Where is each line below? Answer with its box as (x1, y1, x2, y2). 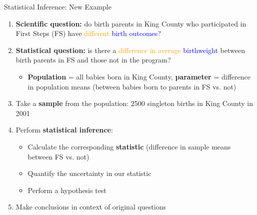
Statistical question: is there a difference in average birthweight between (15, 44, 245, 55)
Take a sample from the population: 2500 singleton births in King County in (15, 98, 253, 108)
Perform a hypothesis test (27, 184, 106, 195)
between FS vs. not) (27, 151, 89, 161)
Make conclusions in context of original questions (15, 201, 166, 212)
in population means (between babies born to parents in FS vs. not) (27, 81, 236, 91)
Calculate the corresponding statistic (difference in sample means (27, 141, 231, 151)
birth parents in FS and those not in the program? (15, 54, 171, 65)
